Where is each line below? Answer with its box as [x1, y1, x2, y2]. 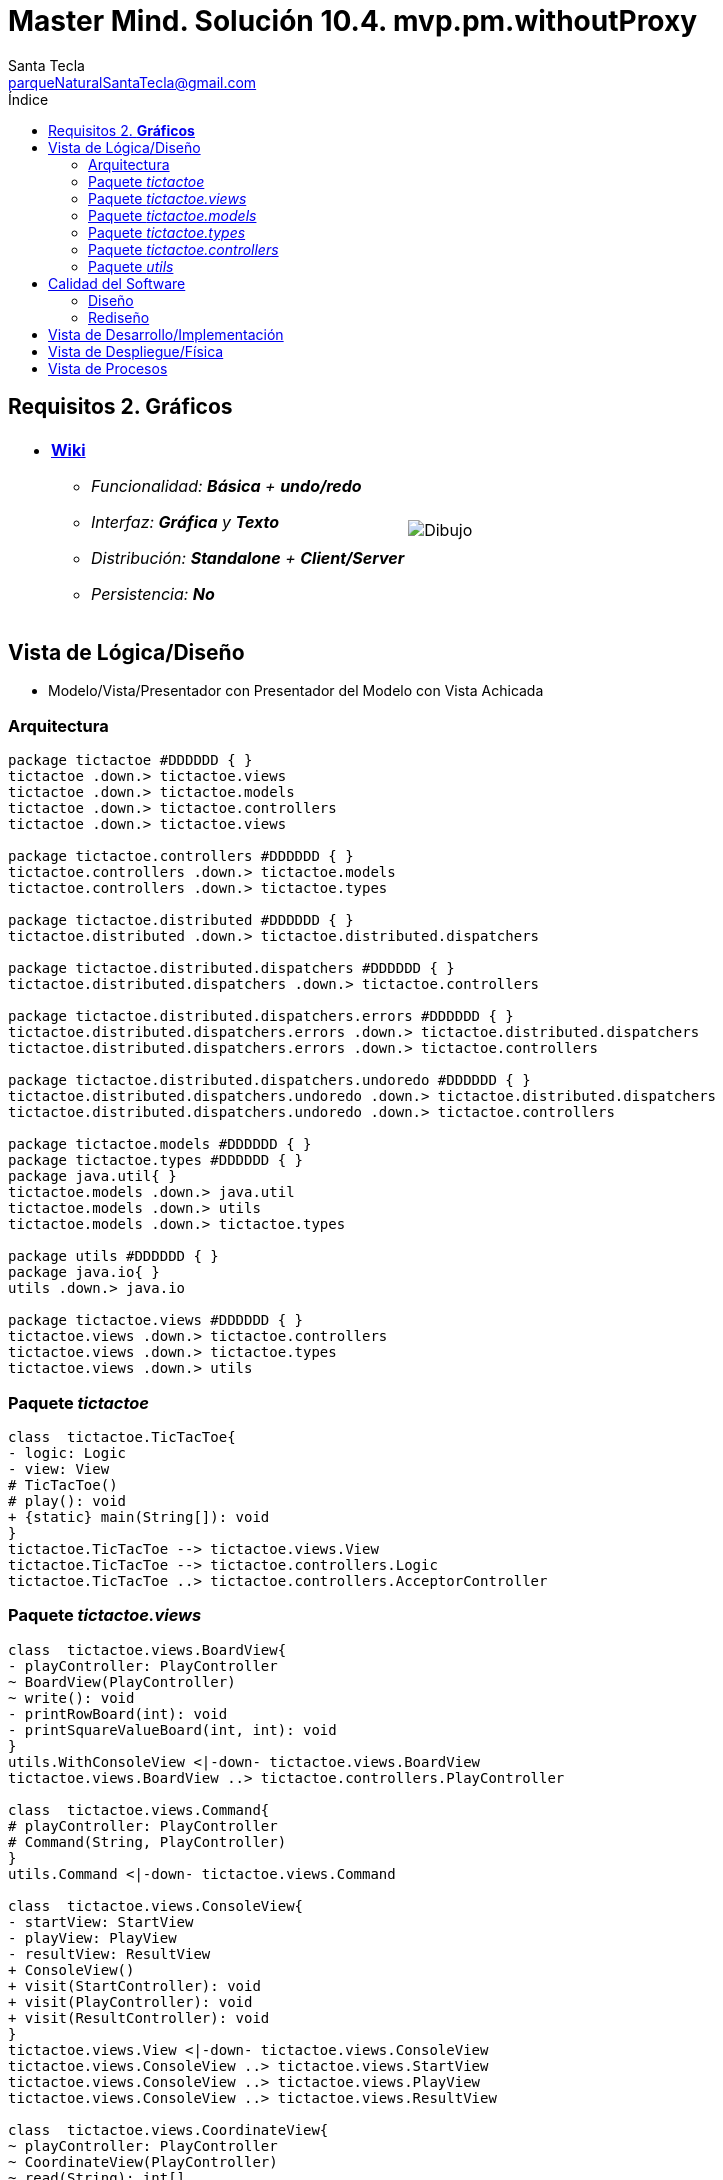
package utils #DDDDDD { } [8, 1248, 219, 1265]
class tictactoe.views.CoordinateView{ [8, 2121, 329, 2138]
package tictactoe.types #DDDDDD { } [8, 1152, 304, 1169]
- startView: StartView [8, 1913, 194, 1930]
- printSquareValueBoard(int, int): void [8, 1721, 337, 1738]
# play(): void [8, 1492, 127, 1509]
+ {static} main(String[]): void [8, 1508, 270, 1525]
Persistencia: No [91, 583, 215, 604]
